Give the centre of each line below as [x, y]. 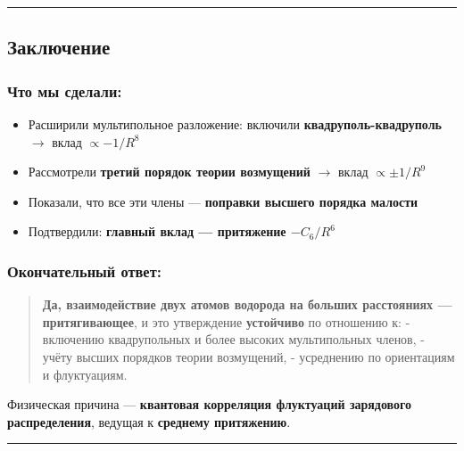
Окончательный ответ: [84, 271]
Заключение [59, 47]
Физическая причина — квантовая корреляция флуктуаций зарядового [210, 404]
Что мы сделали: [65, 90]
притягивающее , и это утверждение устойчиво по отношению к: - [226, 321]
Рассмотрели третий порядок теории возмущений [169, 172]
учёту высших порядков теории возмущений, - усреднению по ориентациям [249, 356]
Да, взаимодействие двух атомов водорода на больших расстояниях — [247, 304]
